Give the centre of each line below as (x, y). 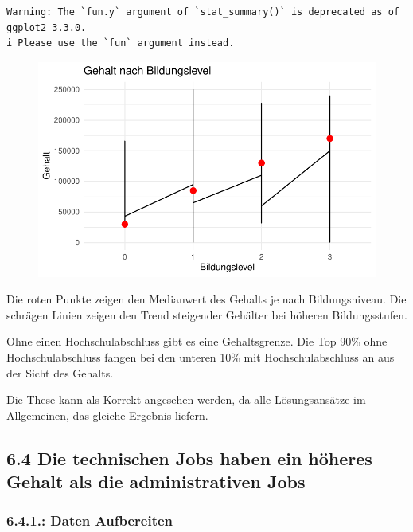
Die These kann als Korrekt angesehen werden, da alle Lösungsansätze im (186, 399)
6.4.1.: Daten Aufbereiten (90, 520)
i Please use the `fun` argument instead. (121, 43)
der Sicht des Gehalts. (60, 372)
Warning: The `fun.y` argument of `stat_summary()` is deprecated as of (203, 12)
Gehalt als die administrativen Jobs (156, 481)
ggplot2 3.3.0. (47, 27)
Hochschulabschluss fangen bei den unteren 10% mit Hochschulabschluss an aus (201, 356)
